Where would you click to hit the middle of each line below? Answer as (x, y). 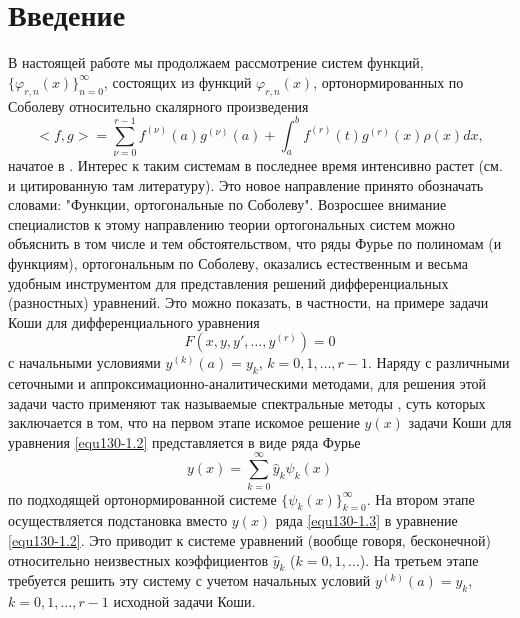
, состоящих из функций (177, 81)
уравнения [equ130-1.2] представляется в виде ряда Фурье (184, 441)
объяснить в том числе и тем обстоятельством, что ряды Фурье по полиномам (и (255, 243)
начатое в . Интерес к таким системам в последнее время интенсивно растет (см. (255, 164)
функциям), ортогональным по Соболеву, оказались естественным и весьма (238, 262)
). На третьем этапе (419, 559)
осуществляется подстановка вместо (118, 520)
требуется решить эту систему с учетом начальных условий (189, 580)
